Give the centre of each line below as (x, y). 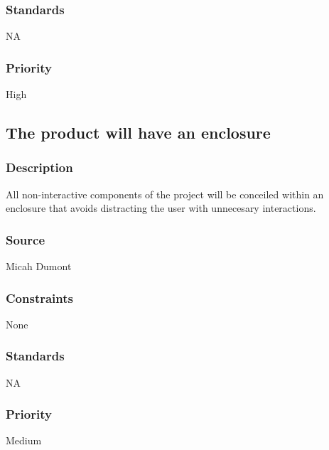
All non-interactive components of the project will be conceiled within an (165, 194)
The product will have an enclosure (138, 133)
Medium (24, 440)
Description (39, 167)
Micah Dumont (39, 266)
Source (26, 239)
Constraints (39, 298)
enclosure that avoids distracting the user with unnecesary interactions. (161, 208)
